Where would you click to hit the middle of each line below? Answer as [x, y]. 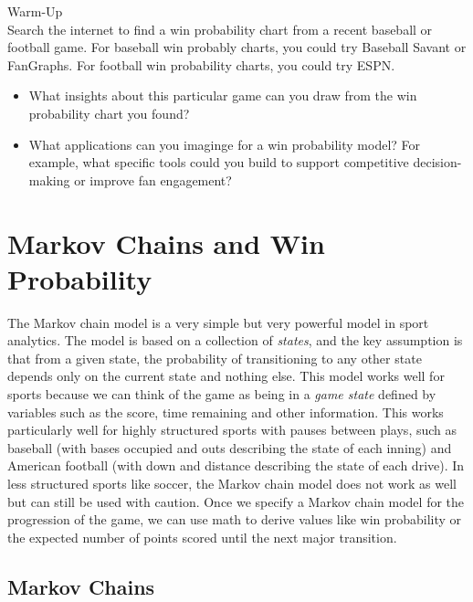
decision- [437, 162]
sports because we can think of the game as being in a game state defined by [222, 394]
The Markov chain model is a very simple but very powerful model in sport [218, 322]
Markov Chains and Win [166, 243]
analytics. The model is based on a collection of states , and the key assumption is [235, 340]
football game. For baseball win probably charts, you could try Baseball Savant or [237, 47]
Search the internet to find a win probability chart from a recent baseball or [220, 29]
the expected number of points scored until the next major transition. [202, 537]
